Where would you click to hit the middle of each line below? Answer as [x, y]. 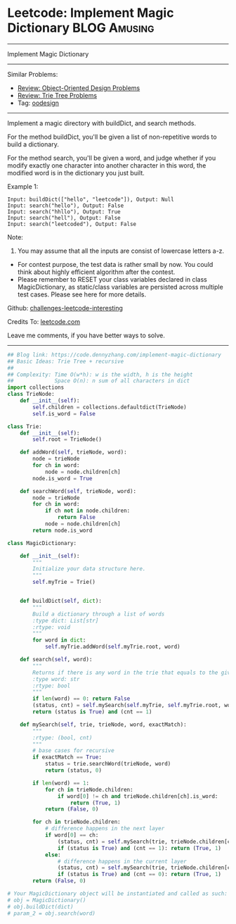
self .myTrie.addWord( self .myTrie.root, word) [112, 647]
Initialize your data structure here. [89, 569]
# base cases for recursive [73, 751]
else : [53, 855]
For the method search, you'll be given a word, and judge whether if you [112, 158]
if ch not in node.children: [87, 511]
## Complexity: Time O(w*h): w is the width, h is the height [100, 375]
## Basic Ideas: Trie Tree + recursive [66, 361]
